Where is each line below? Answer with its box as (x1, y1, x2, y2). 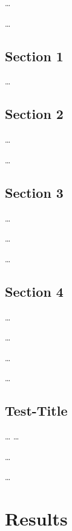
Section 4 (5, 282, 64, 300)
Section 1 (5, 46, 64, 65)
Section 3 (5, 183, 64, 201)
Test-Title (5, 401, 68, 420)
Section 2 (5, 104, 64, 123)
